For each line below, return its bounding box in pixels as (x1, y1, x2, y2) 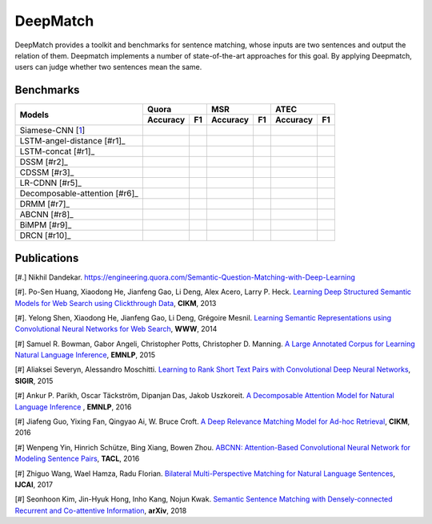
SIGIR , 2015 (14, 376, 54, 385)
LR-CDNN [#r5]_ (19, 177, 82, 188)
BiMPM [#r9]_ (19, 220, 72, 231)
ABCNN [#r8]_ (19, 209, 74, 220)
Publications (14, 251, 79, 264)
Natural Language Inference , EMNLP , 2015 (14, 350, 156, 360)
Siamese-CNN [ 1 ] (19, 125, 86, 136)
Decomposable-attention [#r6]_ (19, 188, 139, 200)
